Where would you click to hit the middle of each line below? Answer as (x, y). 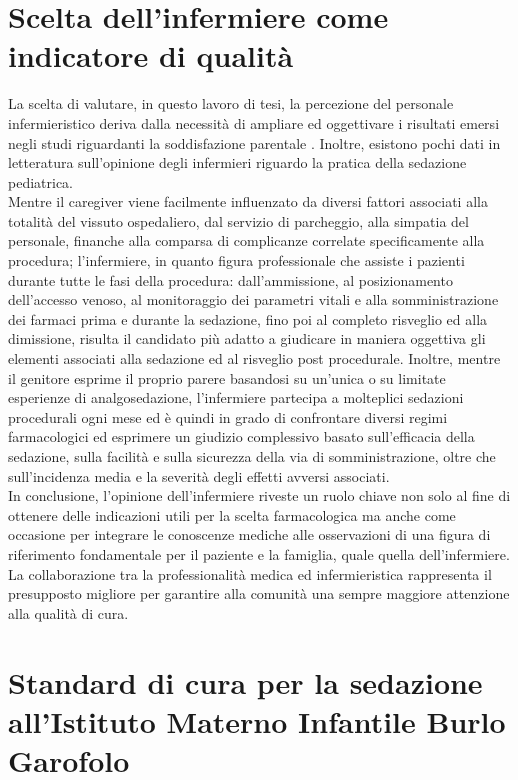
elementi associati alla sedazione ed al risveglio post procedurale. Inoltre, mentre (254, 358)
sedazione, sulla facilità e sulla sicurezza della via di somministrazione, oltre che (252, 456)
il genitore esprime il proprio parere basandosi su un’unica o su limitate (227, 377)
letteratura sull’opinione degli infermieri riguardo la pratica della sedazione (237, 162)
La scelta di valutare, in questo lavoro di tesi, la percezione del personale (231, 103)
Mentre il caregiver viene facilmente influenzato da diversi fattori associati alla (248, 201)
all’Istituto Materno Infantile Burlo (257, 720)
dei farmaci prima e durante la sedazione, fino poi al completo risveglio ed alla (248, 318)
